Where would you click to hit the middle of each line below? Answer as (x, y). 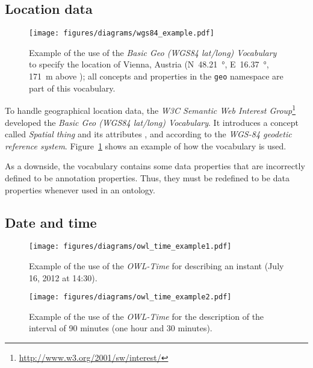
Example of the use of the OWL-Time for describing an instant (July (156, 265)
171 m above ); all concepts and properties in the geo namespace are (156, 76)
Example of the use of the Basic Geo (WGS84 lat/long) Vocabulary (153, 52)
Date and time (51, 222)
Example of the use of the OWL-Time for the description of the (147, 316)
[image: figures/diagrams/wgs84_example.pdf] (122, 33)
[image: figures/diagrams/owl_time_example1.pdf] (130, 247)
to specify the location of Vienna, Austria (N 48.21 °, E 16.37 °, (149, 64)
